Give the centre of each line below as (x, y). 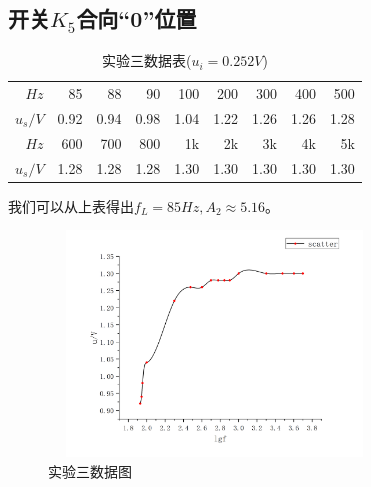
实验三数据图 (90, 470)
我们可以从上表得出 (71, 205)
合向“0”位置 (136, 18)
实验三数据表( (147, 60)
